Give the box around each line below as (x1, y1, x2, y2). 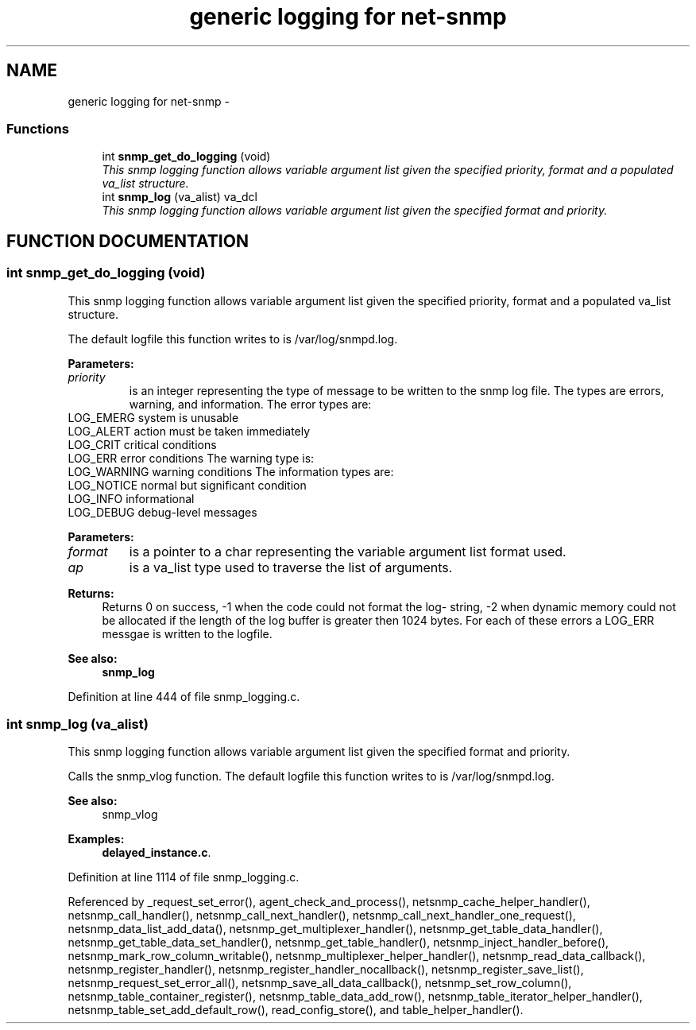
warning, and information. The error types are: (129, 397, 372, 411)
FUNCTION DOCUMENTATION (6, 230, 249, 251)
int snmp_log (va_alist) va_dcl (102, 190, 257, 204)
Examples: (68, 832, 125, 846)
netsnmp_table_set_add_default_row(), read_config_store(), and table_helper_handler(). (68, 1003, 524, 1017)
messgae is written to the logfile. (102, 626, 273, 641)
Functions (6, 120, 69, 137)
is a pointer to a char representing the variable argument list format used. (129, 543, 566, 560)
